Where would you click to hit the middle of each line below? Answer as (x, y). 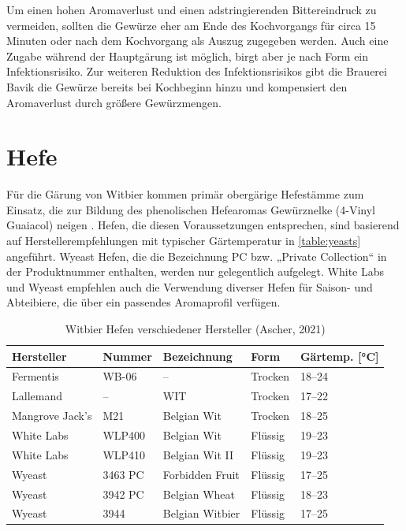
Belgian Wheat (199, 494)
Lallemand (37, 396)
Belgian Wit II (198, 454)
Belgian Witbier (201, 513)
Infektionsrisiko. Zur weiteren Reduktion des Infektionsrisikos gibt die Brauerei (197, 71)
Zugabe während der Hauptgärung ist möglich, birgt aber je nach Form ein (188, 56)
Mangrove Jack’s (52, 416)
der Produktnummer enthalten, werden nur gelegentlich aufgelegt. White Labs (196, 271)
